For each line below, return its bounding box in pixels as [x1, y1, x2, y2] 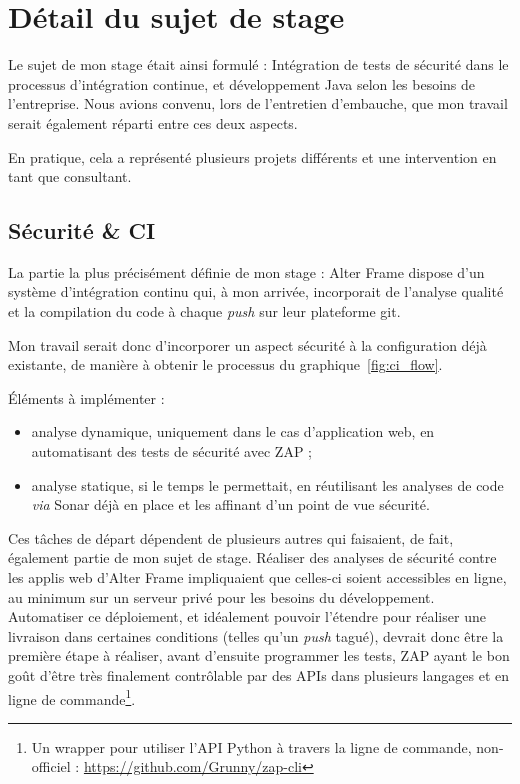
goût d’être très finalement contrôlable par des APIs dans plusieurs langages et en [8, 664, 510, 685]
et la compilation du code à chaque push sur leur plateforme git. [8, 301, 401, 322]
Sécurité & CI [8, 215, 156, 246]
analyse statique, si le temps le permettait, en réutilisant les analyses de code [31, 474, 504, 495]
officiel [31, 756, 71, 777]
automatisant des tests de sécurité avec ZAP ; [31, 441, 312, 462]
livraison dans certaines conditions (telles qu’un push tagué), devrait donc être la [8, 625, 504, 646]
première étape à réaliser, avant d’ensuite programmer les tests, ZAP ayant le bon [8, 645, 510, 666]
